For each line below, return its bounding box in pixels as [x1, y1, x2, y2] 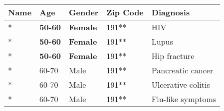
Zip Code [106, 6, 144, 18]
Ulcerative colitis [151, 79, 210, 90]
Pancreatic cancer [151, 64, 214, 76]
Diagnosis [151, 6, 190, 18]
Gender [69, 6, 99, 18]
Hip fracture [151, 50, 195, 61]
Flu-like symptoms [151, 93, 217, 105]
